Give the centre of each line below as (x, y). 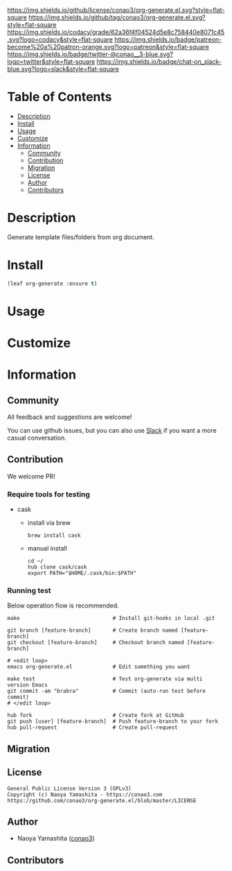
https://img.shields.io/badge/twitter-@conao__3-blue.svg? (90, 54)
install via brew (49, 523)
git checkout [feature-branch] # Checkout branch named (96, 643)
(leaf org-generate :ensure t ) (52, 284)
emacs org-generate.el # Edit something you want (99, 667)
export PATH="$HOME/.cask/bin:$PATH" (82, 574)
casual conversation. (37, 438)
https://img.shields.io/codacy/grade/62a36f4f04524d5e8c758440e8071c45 (116, 32)
